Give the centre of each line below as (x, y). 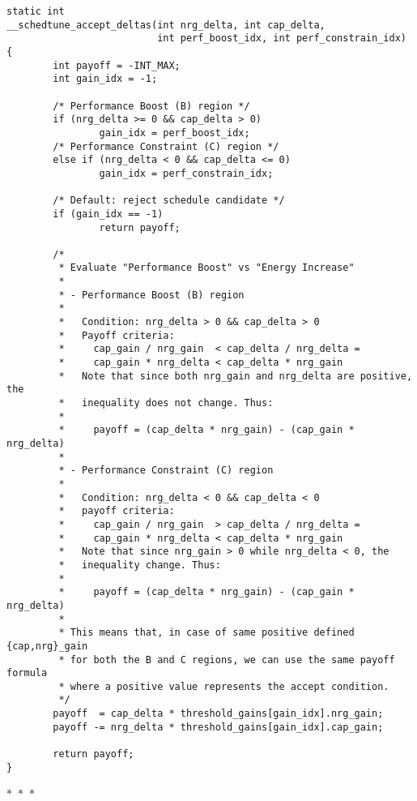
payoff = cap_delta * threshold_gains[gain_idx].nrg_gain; (218, 714)
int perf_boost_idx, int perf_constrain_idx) (282, 39)
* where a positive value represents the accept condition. (224, 686)
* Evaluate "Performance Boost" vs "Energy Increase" (206, 268)
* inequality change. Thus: (140, 565)
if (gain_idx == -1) (108, 214)
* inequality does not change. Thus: (166, 403)
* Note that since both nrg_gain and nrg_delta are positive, (236, 376)
